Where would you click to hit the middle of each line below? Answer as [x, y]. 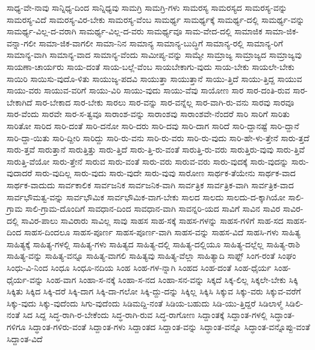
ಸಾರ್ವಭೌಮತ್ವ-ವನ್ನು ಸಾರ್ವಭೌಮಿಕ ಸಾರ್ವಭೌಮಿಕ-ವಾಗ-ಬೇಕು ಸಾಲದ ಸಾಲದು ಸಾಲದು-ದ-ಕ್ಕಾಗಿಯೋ [146, 196]
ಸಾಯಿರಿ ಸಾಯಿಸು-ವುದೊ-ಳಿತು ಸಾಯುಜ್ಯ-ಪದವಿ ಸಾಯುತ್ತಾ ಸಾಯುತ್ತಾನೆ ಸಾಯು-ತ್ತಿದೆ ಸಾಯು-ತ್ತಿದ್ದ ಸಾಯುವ [154, 78]
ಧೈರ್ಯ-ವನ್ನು [25, 279]
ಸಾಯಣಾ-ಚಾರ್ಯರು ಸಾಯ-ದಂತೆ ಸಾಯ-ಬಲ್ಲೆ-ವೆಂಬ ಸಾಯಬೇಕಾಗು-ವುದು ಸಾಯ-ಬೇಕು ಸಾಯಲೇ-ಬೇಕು [151, 66]
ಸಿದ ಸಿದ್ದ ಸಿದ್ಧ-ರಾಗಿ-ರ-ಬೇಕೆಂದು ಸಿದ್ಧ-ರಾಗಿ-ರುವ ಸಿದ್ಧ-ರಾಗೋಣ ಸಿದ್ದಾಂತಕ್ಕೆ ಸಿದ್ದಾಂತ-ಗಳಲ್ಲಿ [145, 315]
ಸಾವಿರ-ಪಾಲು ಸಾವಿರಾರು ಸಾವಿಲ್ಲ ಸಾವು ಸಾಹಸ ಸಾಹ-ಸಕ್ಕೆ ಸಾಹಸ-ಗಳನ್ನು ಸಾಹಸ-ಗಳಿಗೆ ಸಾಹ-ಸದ [152, 220]
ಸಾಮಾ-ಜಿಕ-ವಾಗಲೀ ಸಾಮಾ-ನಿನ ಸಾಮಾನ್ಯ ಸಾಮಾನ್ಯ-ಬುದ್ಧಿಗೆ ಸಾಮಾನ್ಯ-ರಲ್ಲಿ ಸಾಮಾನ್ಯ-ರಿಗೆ [161, 43]
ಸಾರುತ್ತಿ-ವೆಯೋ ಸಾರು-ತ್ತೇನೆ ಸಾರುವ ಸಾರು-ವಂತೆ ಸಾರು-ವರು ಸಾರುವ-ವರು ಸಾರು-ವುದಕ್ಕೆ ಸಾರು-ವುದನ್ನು [148, 161]
